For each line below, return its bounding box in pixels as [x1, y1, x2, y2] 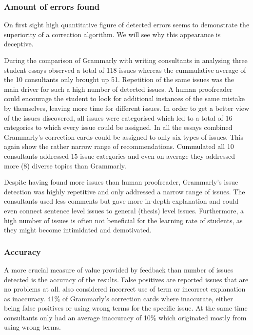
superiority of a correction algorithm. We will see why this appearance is [4, 29, 221, 39]
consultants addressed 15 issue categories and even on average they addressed [4, 150, 235, 161]
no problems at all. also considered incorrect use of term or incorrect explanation [4, 284, 246, 294]
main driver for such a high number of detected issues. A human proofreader [4, 84, 233, 94]
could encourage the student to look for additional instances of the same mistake [4, 93, 245, 104]
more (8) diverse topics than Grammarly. [4, 160, 126, 170]
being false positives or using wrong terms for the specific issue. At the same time [4, 303, 248, 313]
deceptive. [4, 39, 34, 49]
